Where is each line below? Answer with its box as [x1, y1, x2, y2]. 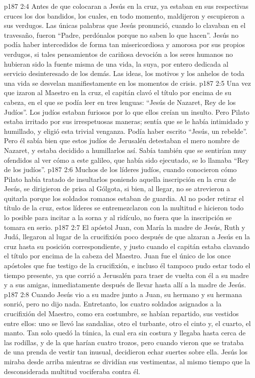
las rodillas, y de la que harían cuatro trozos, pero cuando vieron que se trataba [4, 337, 244, 347]
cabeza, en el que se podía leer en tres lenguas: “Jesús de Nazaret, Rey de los [4, 97, 236, 107]
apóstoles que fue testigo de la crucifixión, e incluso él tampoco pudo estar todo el [4, 260, 251, 271]
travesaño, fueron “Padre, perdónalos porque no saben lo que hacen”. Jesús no [4, 29, 239, 40]
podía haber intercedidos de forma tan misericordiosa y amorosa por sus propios [4, 39, 245, 50]
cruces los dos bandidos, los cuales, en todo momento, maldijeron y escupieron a [4, 10, 245, 21]
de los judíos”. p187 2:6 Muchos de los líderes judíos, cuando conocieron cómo [4, 164, 237, 175]
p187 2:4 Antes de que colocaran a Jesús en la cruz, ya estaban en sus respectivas [4, 1, 249, 11]
